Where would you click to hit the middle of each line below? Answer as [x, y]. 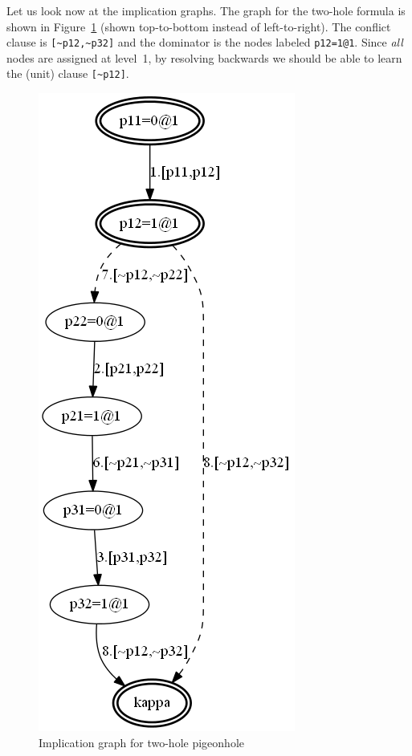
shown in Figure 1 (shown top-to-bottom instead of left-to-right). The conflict [199, 26]
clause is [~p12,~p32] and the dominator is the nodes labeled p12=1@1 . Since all [205, 42]
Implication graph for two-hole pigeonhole [141, 742]
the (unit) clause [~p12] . [68, 73]
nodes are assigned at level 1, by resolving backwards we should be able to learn [204, 57]
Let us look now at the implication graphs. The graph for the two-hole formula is [206, 10]
